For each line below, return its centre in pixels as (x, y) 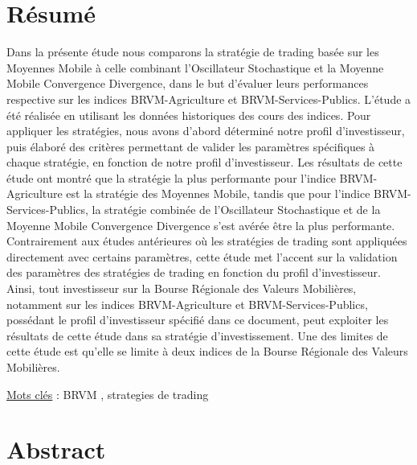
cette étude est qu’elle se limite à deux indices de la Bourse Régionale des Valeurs (207, 351)
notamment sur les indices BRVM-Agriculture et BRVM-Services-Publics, (187, 304)
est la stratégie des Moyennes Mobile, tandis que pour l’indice (218, 193)
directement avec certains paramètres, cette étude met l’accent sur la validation (202, 256)
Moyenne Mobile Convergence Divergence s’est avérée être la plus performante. (201, 225)
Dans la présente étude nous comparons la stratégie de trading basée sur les (193, 52)
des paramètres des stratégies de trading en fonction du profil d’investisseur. (194, 272)
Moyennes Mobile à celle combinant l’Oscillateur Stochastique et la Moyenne (195, 67)
